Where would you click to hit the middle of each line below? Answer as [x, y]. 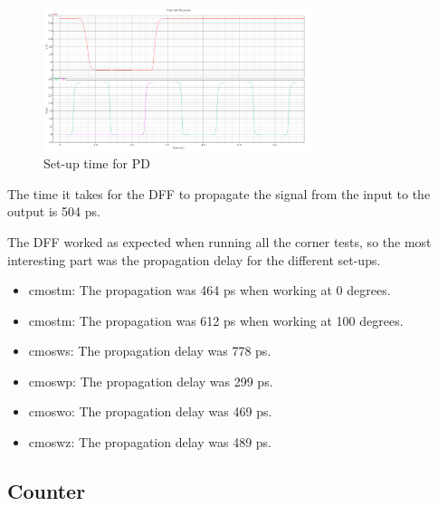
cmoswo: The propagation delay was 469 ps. [150, 411]
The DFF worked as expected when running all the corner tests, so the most [219, 241]
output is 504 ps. [54, 211]
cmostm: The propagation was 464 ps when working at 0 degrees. [209, 290]
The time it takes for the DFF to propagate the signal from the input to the [219, 193]
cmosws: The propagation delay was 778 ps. [150, 351]
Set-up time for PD [97, 163]
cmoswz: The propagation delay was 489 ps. [150, 442]
